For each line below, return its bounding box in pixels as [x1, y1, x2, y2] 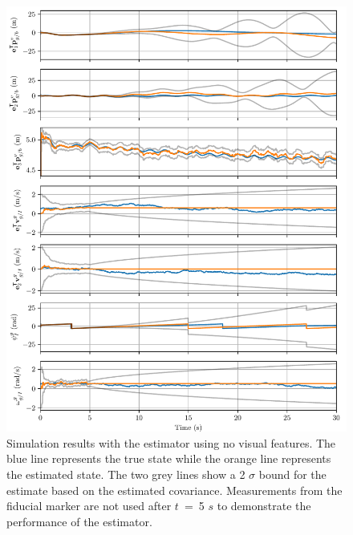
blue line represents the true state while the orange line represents [6, 450, 331, 467]
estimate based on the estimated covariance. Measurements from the [6, 481, 343, 498]
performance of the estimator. [6, 513, 152, 529]
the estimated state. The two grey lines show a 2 [6, 465, 245, 482]
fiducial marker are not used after [6, 497, 172, 514]
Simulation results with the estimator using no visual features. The [6, 434, 336, 451]
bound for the [258, 465, 327, 482]
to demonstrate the [217, 497, 311, 514]
